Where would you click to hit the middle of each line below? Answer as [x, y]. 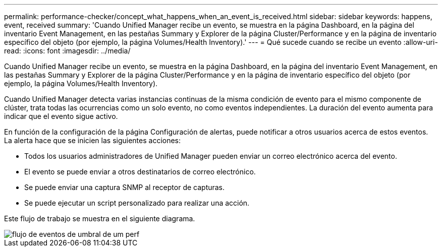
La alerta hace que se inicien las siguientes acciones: [93, 140]
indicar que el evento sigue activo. [61, 116]
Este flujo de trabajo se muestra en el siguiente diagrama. [100, 218]
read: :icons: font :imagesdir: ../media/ [67, 51]
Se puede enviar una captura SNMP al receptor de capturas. [125, 187]
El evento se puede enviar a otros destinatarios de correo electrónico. [140, 172]
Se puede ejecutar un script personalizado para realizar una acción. [137, 203]
